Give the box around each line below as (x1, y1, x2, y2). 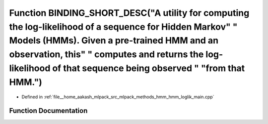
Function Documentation (9, 107, 88, 115)
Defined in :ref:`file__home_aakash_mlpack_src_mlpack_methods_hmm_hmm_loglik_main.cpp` (21, 94, 214, 100)
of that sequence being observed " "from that (52, 62, 245, 74)
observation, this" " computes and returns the (9, 49, 204, 60)
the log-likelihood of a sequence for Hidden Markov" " (9, 21, 238, 32)
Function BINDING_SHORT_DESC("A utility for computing (9, 7, 250, 18)
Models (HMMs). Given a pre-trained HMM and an (9, 35, 219, 46)
